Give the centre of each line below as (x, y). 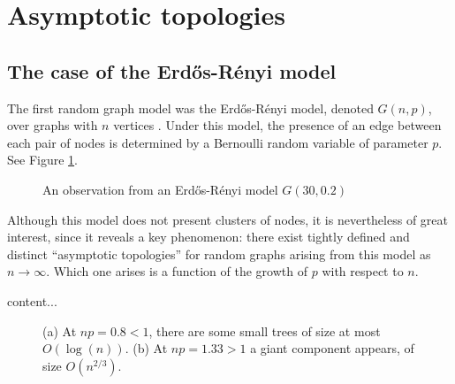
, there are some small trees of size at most (265, 330)
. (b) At (146, 348)
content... (32, 300)
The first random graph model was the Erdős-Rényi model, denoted (190, 108)
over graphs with (53, 125)
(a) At (60, 330)
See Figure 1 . (42, 160)
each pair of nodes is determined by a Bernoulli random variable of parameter (218, 142)
